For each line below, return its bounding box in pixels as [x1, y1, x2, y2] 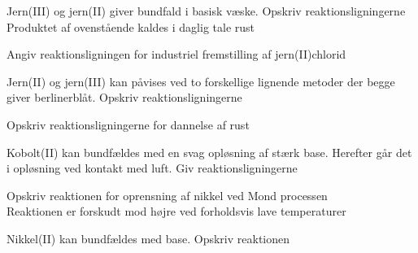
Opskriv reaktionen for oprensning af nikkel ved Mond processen [7, 186, 328, 203]
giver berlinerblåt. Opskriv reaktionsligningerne [7, 89, 242, 106]
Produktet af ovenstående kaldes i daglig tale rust [7, 18, 255, 35]
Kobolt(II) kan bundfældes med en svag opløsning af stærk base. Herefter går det [7, 143, 412, 160]
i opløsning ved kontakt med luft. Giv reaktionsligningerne [7, 159, 298, 177]
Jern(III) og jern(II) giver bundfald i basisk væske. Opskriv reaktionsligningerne [7, 2, 406, 19]
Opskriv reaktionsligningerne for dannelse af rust [7, 116, 250, 133]
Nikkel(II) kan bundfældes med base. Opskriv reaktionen [7, 229, 290, 246]
